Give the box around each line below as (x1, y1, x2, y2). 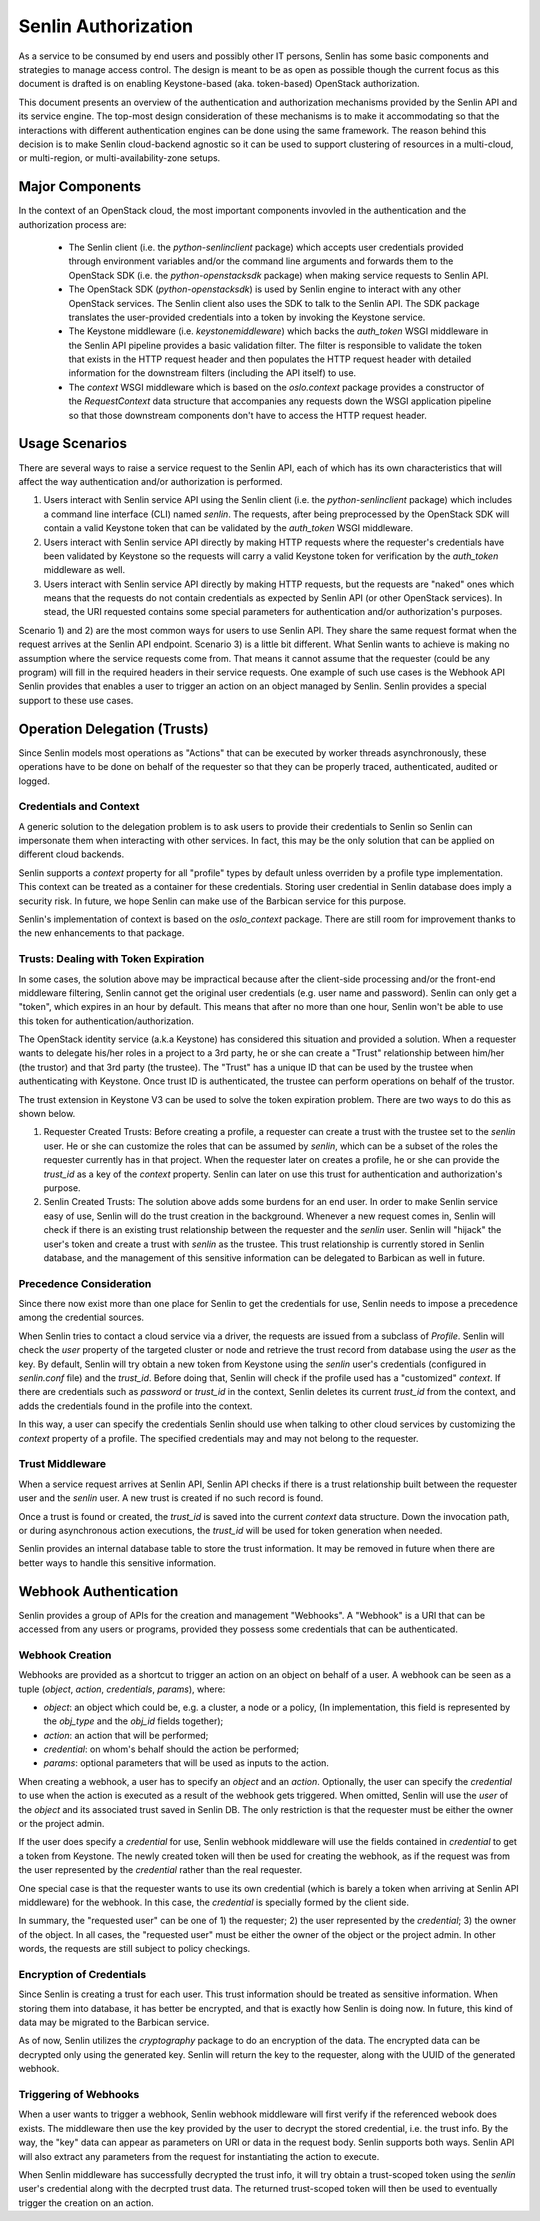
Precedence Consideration (18, 1276, 152, 1290)
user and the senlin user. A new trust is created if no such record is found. (18, 1492, 324, 1504)
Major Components (18, 178, 142, 195)
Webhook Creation (18, 1648, 112, 1662)
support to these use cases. (18, 694, 134, 706)
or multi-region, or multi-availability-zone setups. (18, 152, 221, 164)
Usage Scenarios (18, 435, 127, 452)
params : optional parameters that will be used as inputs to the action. (43, 1757, 330, 1769)
